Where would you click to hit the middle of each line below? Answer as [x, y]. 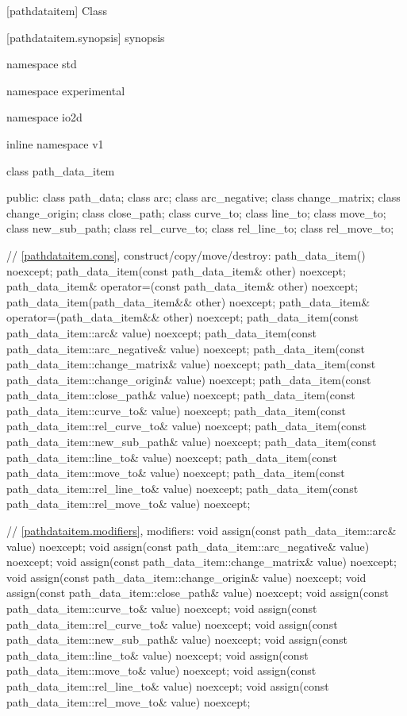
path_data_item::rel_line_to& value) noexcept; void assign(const [168, 685]
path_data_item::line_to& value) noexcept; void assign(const [157, 654]
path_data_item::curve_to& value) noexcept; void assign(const [162, 608]
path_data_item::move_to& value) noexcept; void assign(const [161, 670]
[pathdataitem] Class [57, 10]
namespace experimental [66, 90]
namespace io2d [44, 117]
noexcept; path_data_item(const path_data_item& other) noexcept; [176, 270]
